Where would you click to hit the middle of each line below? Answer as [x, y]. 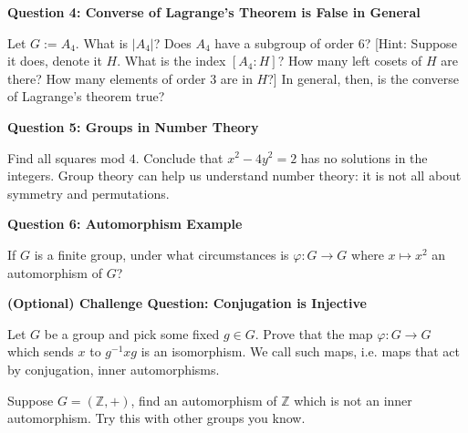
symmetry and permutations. [88, 193]
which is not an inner [353, 400]
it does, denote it [55, 61]
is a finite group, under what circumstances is [161, 254]
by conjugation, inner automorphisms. [114, 369]
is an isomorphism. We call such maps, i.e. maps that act [301, 351]
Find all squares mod [67, 157]
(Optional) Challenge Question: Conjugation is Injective [187, 303]
